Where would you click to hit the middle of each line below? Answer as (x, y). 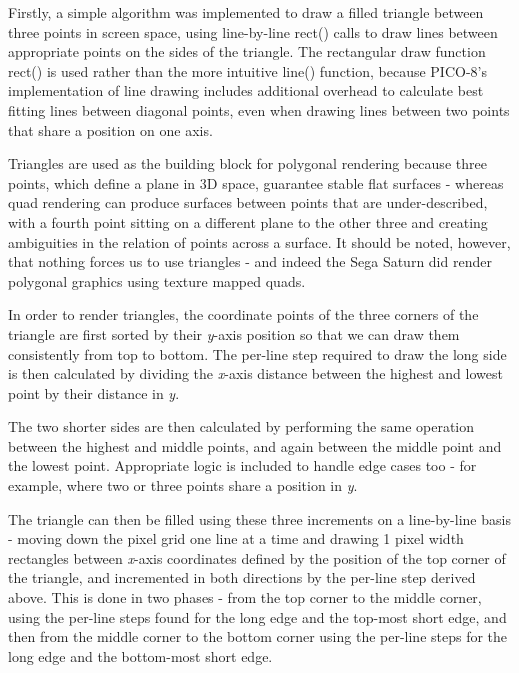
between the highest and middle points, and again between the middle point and (255, 445)
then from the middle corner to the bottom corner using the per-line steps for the (258, 636)
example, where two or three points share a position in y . (183, 485)
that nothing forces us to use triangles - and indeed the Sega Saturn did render (250, 261)
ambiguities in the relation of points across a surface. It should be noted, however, (259, 241)
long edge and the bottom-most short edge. (140, 655)
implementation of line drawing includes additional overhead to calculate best (246, 90)
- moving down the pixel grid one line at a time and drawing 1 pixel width (236, 538)
